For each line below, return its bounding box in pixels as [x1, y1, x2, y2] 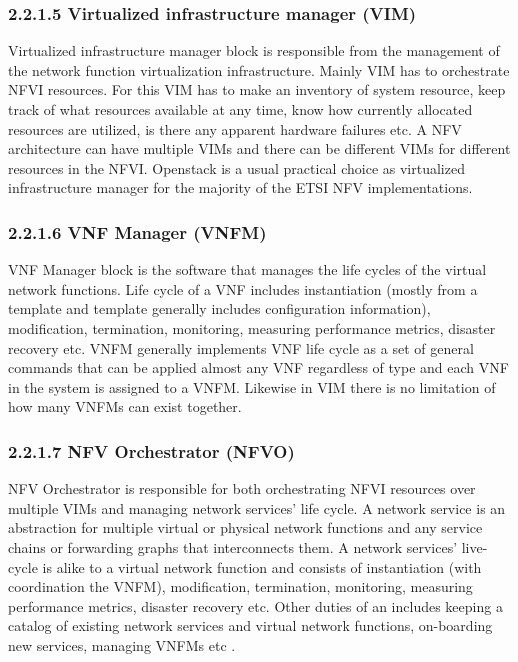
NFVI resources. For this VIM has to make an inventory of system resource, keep [8, 79, 506, 100]
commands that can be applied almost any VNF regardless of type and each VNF [8, 357, 509, 378]
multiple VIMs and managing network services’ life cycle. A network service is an [8, 497, 506, 518]
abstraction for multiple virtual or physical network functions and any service [8, 517, 483, 538]
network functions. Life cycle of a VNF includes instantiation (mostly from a [8, 278, 478, 299]
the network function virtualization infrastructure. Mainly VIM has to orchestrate [8, 59, 510, 80]
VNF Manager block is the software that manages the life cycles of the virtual [8, 259, 487, 280]
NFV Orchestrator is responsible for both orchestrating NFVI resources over [8, 478, 476, 499]
